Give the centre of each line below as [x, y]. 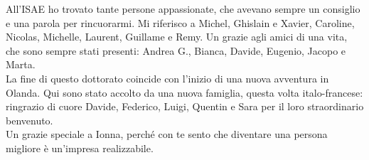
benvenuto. [30, 120]
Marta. [21, 64]
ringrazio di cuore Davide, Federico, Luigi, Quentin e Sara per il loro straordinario [185, 106]
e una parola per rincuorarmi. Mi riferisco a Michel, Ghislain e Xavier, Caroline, [180, 22]
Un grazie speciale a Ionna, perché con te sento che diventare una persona [167, 134]
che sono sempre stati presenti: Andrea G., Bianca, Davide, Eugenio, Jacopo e [176, 50]
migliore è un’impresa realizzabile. [80, 148]
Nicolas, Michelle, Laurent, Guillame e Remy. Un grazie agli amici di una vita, [177, 37]
